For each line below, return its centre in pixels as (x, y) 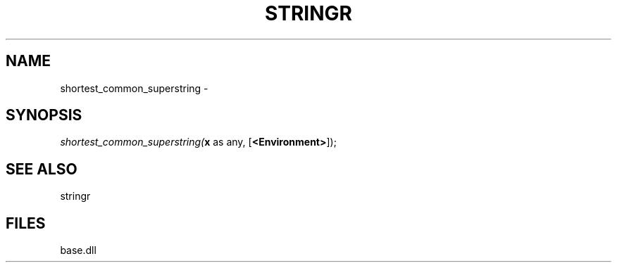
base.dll (78, 250)
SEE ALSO (42, 169)
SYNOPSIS (44, 115)
